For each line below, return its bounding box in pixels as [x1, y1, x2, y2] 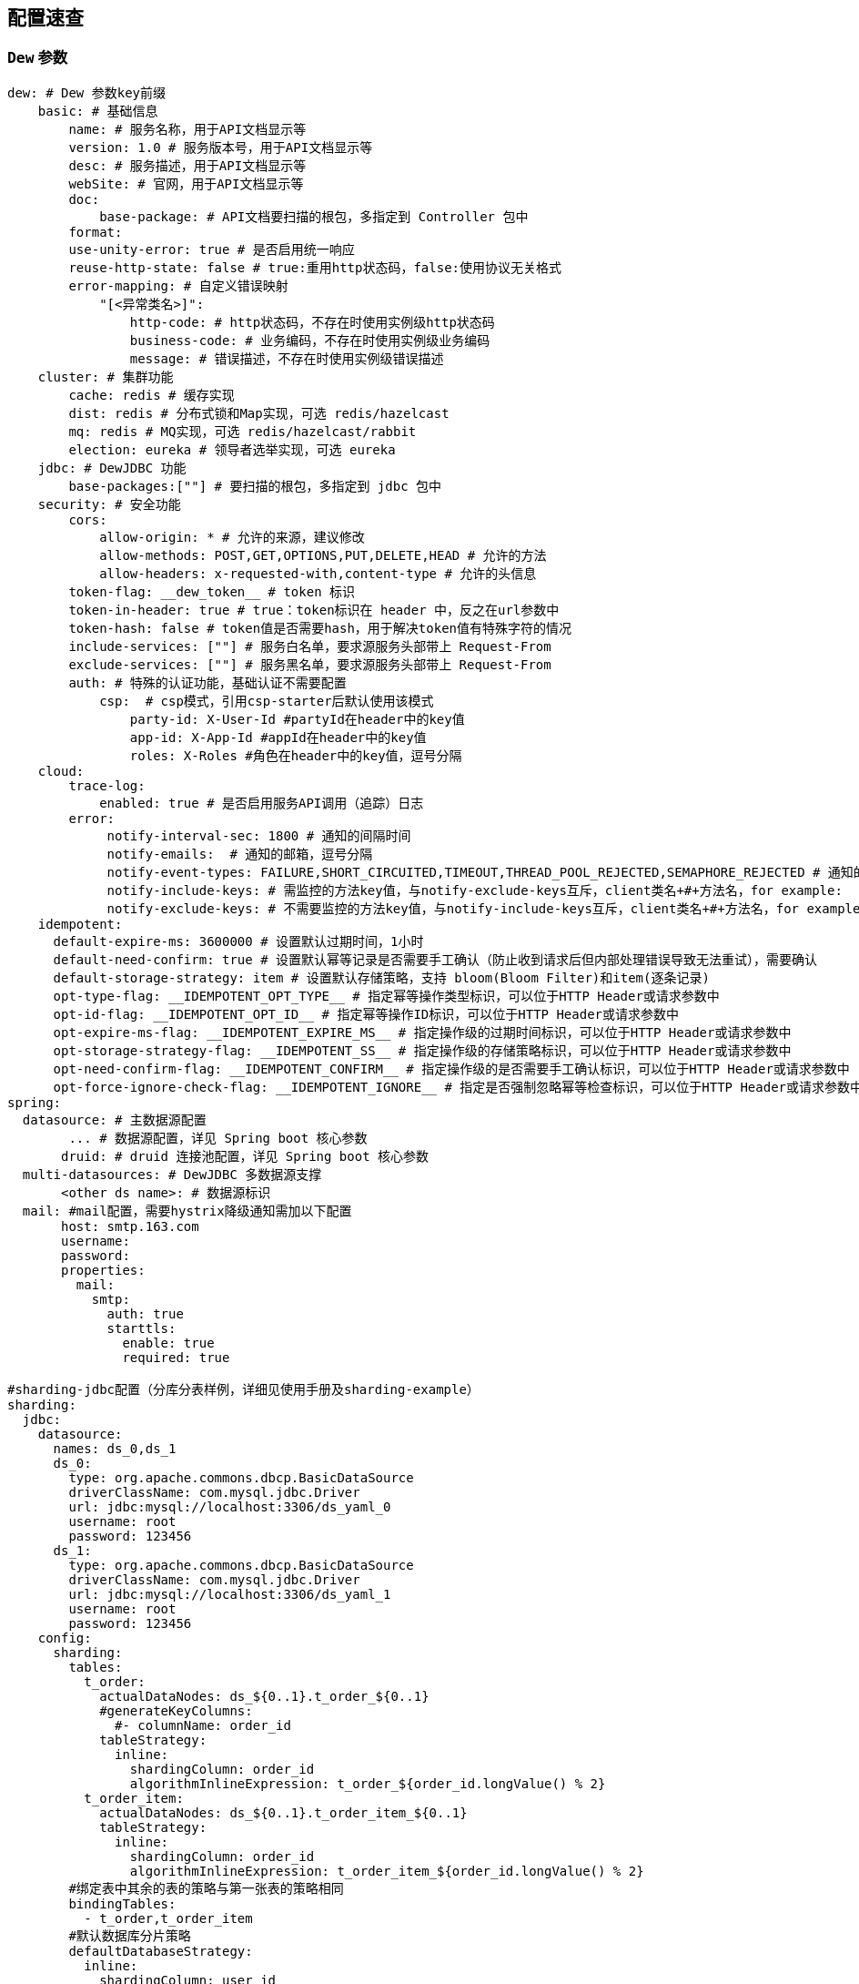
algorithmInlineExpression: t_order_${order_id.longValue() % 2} [129, 1775, 606, 1791]
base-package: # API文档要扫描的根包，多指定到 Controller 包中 [99, 209, 529, 224]
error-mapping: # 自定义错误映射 [68, 278, 288, 293]
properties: [61, 1262, 146, 1277]
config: [37, 1630, 92, 1645]
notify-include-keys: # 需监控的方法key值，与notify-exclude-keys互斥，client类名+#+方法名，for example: [106, 882, 843, 898]
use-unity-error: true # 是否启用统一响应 [68, 241, 355, 257]
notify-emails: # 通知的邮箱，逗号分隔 [106, 846, 373, 861]
